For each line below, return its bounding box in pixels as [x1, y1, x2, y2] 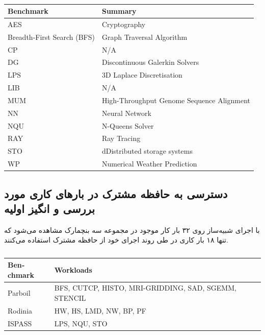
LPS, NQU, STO [54, 318, 108, 328]
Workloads [54, 264, 92, 275]
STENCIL [54, 293, 86, 303]
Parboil [8, 288, 31, 298]
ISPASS [8, 318, 32, 328]
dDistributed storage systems [101, 146, 193, 156]
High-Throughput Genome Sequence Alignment [101, 94, 250, 105]
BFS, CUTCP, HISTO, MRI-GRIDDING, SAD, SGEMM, [54, 282, 236, 293]
